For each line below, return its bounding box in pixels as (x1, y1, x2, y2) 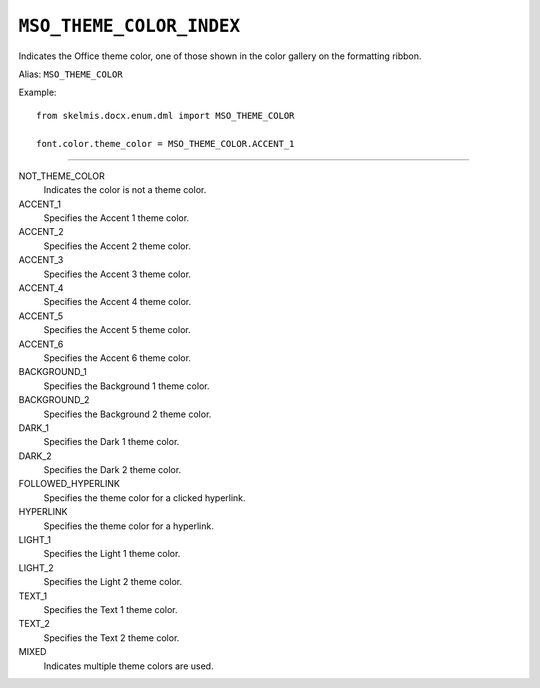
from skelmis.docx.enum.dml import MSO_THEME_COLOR (36, 110, 295, 121)
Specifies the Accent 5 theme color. (43, 324, 191, 336)
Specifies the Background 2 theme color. (43, 408, 212, 420)
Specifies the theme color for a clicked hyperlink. (43, 491, 246, 504)
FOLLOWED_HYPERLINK (18, 478, 120, 490)
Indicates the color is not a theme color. (43, 184, 207, 196)
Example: (18, 86, 57, 99)
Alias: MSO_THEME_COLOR (18, 68, 124, 80)
